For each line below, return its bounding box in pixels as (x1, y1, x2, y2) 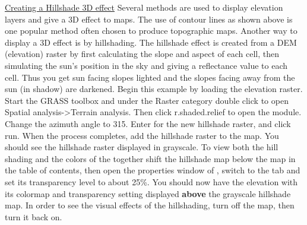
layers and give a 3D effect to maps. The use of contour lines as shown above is (5, 12, 293, 25)
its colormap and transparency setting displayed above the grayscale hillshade (5, 187, 291, 199)
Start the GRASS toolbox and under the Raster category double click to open (5, 94, 289, 106)
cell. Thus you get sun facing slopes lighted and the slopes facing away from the (5, 71, 295, 83)
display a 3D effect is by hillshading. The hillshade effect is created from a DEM (5, 36, 297, 48)
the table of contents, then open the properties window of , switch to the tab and (5, 164, 300, 176)
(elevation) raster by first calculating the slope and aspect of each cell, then (5, 47, 280, 60)
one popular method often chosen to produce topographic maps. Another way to (5, 24, 297, 37)
